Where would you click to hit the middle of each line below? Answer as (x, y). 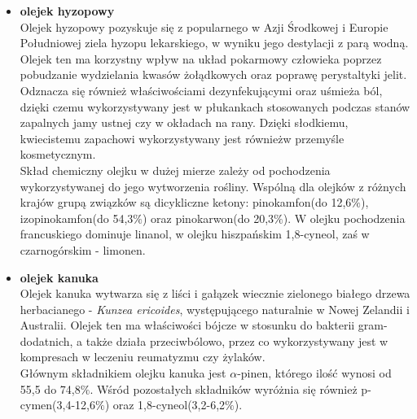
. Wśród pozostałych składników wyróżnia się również (224, 388)
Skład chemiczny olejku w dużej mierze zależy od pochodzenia (175, 170)
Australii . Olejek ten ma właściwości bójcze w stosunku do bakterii (187, 325)
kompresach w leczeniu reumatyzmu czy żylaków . (143, 357)
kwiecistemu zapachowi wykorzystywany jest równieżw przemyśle (182, 138)
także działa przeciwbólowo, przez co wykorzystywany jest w (237, 340)
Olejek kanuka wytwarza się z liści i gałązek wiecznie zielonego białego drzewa (215, 293)
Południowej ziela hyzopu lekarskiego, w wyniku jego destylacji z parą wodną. (214, 43)
